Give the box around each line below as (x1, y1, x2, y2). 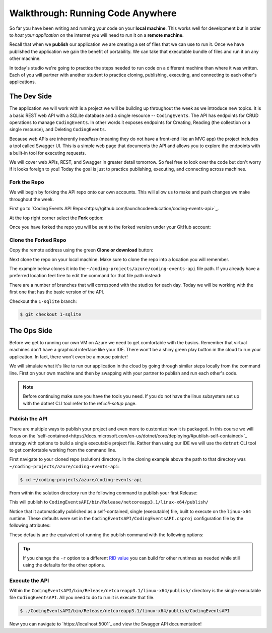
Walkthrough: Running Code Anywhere (9, 8, 177, 19)
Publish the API (9, 415, 48, 422)
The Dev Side (9, 92, 52, 101)
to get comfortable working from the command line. (9, 447, 117, 453)
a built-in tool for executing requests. (9, 150, 86, 156)
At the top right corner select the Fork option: (9, 215, 104, 221)
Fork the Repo (9, 179, 44, 186)
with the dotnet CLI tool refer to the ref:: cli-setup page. (23, 400, 137, 406)
